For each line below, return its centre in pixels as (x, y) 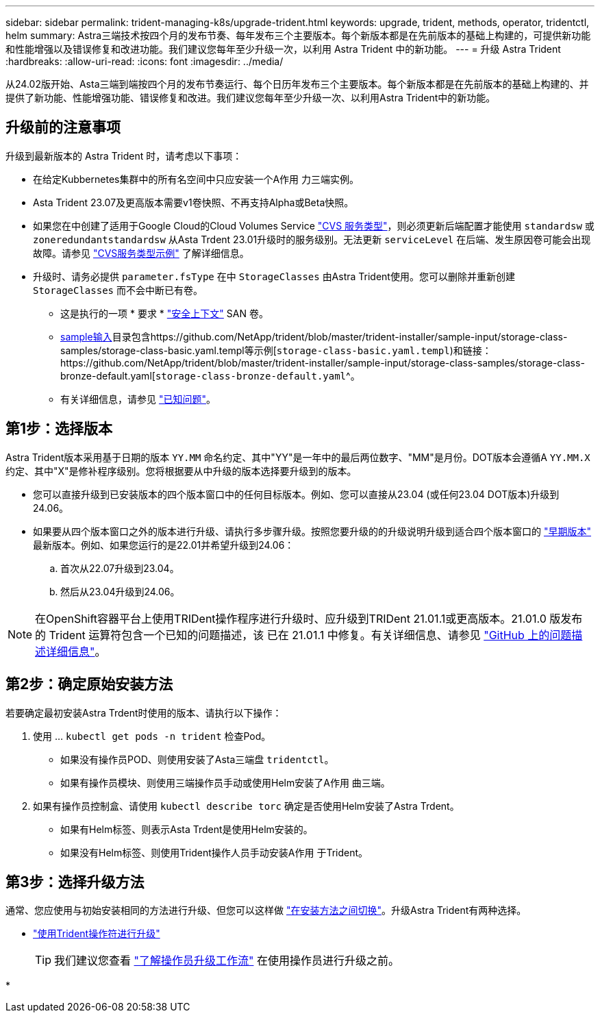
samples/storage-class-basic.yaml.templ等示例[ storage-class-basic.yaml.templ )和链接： (276, 350)
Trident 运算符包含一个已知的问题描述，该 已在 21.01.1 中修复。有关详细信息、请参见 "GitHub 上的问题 (310, 635)
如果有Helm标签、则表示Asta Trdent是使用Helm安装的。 (187, 829)
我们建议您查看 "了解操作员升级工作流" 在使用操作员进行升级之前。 (227, 961)
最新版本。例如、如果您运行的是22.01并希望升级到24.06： (164, 545)
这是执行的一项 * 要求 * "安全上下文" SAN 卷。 (164, 313)
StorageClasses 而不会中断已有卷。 (118, 290)
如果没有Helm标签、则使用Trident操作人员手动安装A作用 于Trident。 (214, 852)
